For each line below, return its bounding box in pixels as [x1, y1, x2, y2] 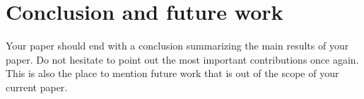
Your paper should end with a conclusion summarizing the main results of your [6, 38, 349, 53]
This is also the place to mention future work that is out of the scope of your [6, 66, 339, 81]
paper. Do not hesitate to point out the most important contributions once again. [6, 52, 359, 66]
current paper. [6, 79, 68, 94]
